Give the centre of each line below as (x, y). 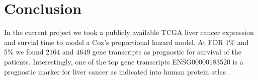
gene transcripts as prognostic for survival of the (167, 52)
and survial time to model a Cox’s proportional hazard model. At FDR (114, 42)
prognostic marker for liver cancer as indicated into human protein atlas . (117, 71)
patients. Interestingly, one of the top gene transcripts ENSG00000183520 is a (124, 61)
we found (30, 52)
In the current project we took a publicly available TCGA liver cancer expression (129, 32)
